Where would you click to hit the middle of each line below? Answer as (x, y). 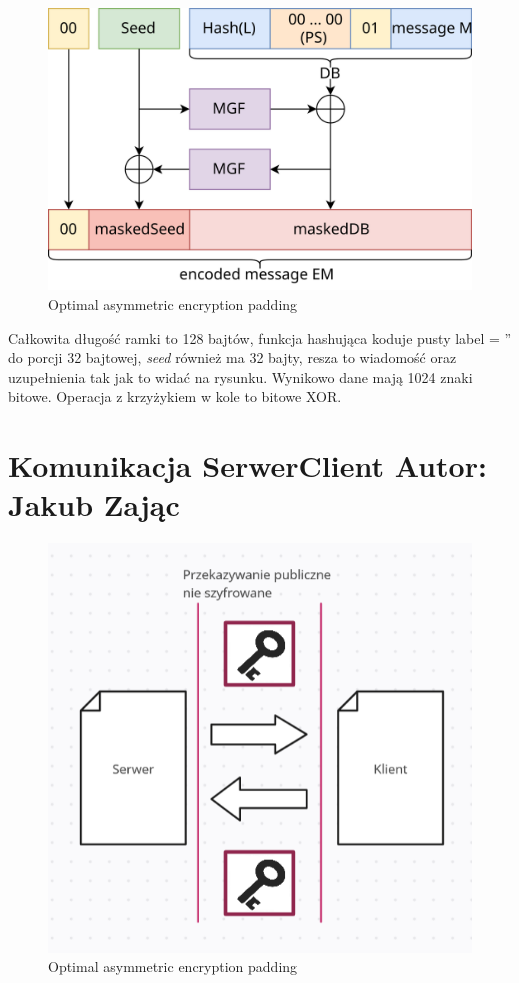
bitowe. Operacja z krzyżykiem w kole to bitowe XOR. (175, 396)
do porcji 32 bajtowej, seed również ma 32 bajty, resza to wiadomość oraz (232, 357)
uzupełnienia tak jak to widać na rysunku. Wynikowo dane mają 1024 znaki (240, 376)
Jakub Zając (94, 504)
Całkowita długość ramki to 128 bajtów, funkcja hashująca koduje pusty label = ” (260, 337)
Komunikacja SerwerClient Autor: (247, 465)
